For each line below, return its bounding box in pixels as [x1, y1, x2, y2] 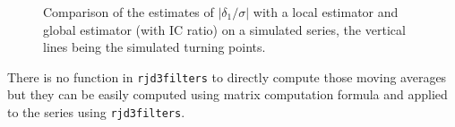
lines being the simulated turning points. [43, 38, 266, 56]
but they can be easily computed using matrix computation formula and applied [7, 85, 448, 104]
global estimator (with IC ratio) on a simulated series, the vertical [43, 20, 406, 38]
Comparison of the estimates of [43, 3, 214, 21]
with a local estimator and [253, 3, 399, 21]
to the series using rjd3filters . [7, 103, 185, 122]
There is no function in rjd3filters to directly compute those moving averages [7, 67, 447, 86]
